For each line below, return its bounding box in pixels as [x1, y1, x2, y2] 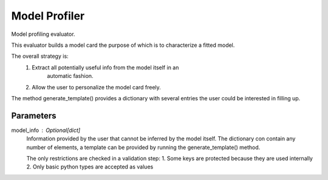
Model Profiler [11, 9, 85, 22]
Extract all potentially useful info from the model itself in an [32, 64, 179, 71]
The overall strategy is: [11, 52, 69, 60]
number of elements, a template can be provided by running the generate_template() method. [26, 144, 261, 151]
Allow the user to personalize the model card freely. [32, 83, 161, 91]
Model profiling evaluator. [11, 30, 75, 38]
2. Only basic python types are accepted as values [26, 163, 154, 170]
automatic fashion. [47, 72, 94, 80]
